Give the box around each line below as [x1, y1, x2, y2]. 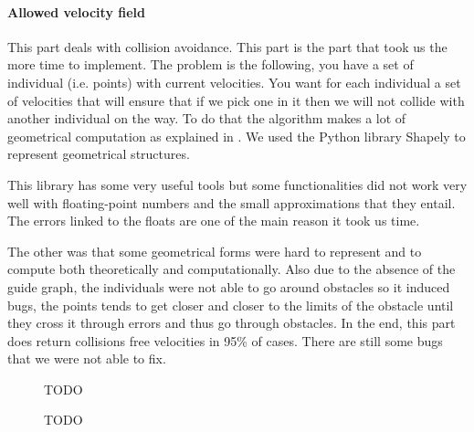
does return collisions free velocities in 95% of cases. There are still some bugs [7, 331, 443, 350]
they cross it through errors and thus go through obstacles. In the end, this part [7, 313, 456, 332]
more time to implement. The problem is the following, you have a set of [7, 55, 414, 74]
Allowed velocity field [7, 2, 145, 21]
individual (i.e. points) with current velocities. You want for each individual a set [7, 72, 461, 91]
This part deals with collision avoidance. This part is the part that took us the [7, 37, 448, 56]
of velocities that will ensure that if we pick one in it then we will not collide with [7, 90, 465, 110]
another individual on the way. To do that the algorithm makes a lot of [7, 109, 406, 128]
